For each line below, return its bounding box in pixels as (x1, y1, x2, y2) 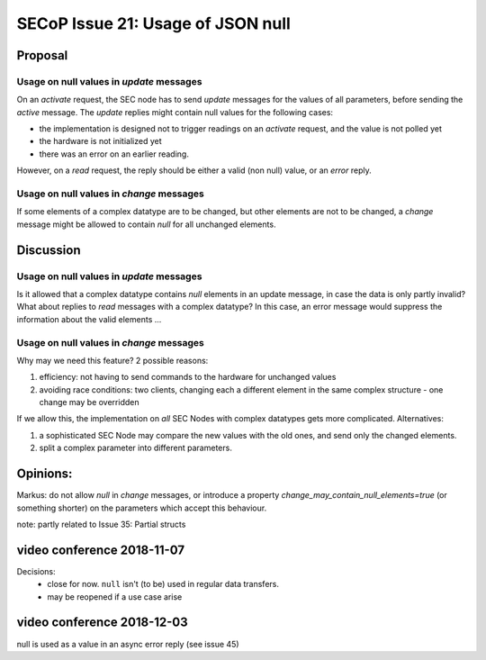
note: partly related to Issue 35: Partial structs (16, 519, 186, 529)
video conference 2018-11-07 (16, 542, 184, 557)
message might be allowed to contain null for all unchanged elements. (16, 219, 276, 230)
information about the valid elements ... (16, 313, 162, 324)
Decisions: (16, 565, 56, 576)
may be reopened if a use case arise (47, 591, 183, 602)
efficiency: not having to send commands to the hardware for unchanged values (39, 372, 337, 383)
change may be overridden (39, 397, 139, 408)
